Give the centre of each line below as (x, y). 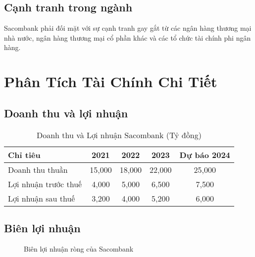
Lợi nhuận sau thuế (42, 198)
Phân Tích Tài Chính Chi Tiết (111, 81)
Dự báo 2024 (205, 154)
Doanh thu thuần (38, 169)
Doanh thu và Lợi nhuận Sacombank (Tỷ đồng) (119, 135)
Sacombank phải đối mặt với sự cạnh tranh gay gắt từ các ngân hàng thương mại (128, 28)
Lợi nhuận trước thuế (45, 184)
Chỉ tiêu (24, 154)
